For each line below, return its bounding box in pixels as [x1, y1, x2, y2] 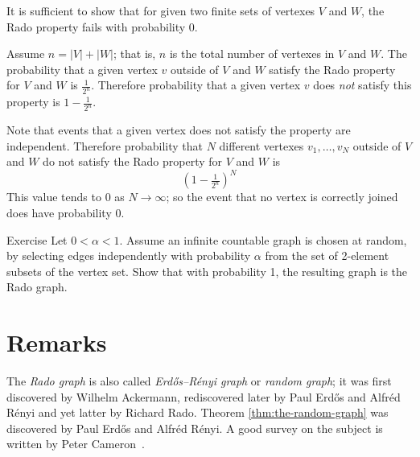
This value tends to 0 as [6, 188, 125, 205]
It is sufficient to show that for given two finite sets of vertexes [6, 2, 315, 19]
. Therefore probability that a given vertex [91, 76, 301, 93]
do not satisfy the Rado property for [43, 153, 223, 170]
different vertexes [219, 137, 304, 154]
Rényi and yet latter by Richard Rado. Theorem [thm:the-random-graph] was [6, 404, 389, 421]
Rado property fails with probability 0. [6, 18, 198, 35]
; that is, [113, 45, 156, 62]
